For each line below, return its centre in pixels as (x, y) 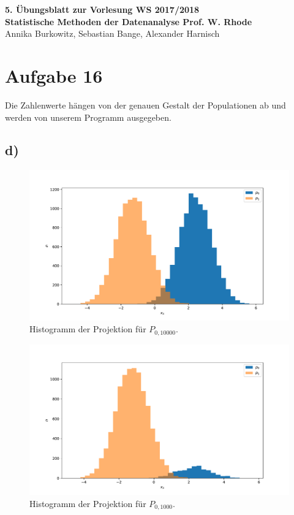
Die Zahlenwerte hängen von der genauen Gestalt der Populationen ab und (145, 105)
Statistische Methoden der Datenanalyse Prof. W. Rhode (129, 21)
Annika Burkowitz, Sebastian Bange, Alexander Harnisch (112, 33)
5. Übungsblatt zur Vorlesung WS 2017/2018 (102, 9)
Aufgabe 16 (54, 75)
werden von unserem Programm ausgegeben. (88, 117)
